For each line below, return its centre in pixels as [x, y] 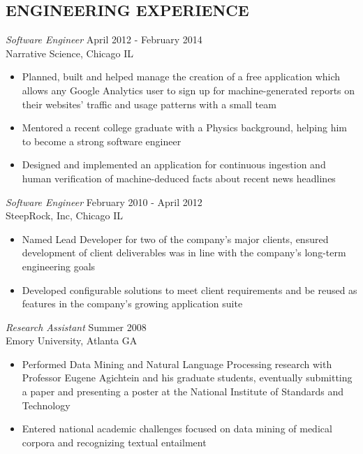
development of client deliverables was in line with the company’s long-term [184, 252]
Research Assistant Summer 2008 [76, 327]
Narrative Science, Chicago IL [70, 53]
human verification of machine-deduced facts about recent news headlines [179, 178]
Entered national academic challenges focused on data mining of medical [177, 429]
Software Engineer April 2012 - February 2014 [104, 39]
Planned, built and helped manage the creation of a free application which [181, 76]
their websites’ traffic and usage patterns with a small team [149, 104]
